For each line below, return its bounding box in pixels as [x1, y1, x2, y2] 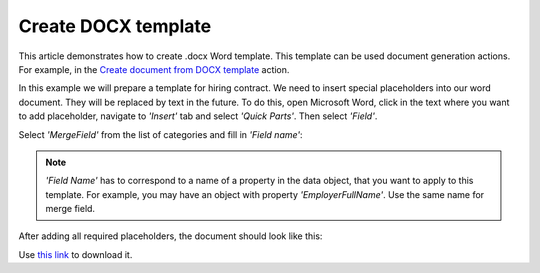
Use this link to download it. [18, 248, 133, 260]
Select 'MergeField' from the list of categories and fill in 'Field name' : [18, 128, 304, 140]
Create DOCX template [18, 15, 212, 37]
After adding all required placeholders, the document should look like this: [18, 230, 323, 242]
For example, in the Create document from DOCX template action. [18, 63, 290, 75]
